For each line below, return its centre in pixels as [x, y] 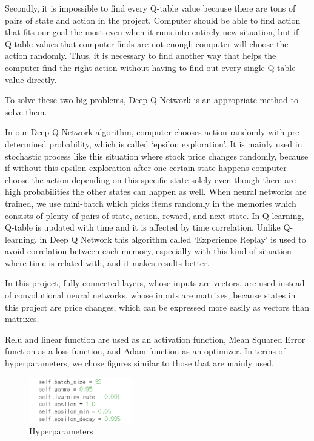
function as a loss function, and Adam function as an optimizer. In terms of [145, 351]
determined [26, 143]
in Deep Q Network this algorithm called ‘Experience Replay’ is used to [173, 239]
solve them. [26, 111]
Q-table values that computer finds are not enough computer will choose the [147, 43]
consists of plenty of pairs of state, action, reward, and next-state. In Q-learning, [155, 215]
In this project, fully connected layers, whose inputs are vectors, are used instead [155, 283]
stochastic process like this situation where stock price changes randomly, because [157, 156]
